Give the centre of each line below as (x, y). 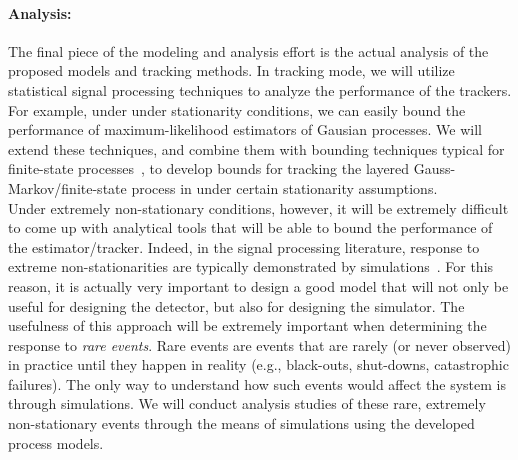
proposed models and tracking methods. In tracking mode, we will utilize (231, 70)
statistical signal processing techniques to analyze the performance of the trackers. (260, 89)
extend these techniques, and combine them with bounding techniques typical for (256, 148)
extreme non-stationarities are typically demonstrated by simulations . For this (251, 266)
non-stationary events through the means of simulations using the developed (241, 423)
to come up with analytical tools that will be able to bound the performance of (250, 227)
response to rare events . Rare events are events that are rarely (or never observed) (259, 344)
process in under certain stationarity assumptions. (284, 187)
